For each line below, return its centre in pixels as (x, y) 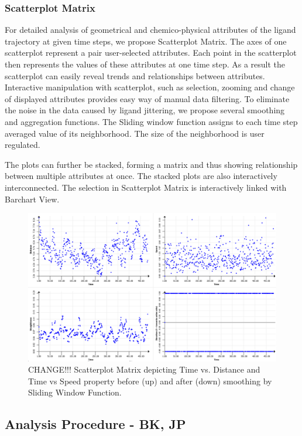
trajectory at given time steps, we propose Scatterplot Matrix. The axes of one (146, 41)
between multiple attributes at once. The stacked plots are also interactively (141, 176)
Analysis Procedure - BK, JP (95, 424)
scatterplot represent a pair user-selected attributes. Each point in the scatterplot (151, 53)
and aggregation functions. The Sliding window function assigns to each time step (151, 121)
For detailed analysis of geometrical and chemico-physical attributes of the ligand (150, 30)
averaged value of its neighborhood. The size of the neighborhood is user (135, 133)
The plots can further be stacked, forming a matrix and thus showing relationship (151, 164)
